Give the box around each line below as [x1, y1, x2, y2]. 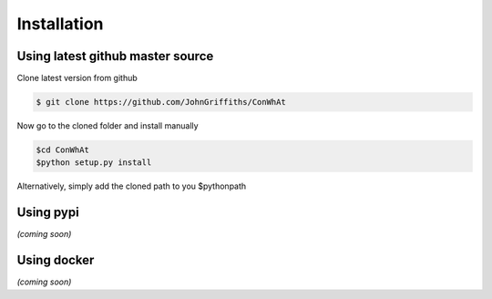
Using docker [16, 253, 95, 268]
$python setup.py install [36, 158, 152, 168]
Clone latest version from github [16, 73, 138, 84]
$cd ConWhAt [36, 145, 90, 155]
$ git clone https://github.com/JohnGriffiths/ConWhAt [36, 97, 286, 108]
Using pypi [16, 205, 79, 221]
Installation [16, 14, 104, 34]
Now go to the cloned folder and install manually [16, 120, 200, 131]
